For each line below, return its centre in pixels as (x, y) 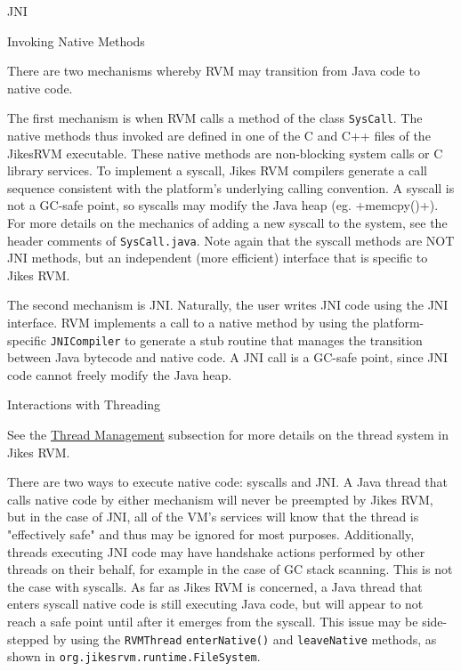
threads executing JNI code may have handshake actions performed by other (216, 551)
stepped (28, 639)
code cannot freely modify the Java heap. (120, 374)
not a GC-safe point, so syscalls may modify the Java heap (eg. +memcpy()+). (223, 205)
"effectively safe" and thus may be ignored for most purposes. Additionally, (211, 534)
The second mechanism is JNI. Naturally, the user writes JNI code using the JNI (228, 305)
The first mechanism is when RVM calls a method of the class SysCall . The (215, 118)
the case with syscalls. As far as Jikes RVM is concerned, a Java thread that (215, 586)
